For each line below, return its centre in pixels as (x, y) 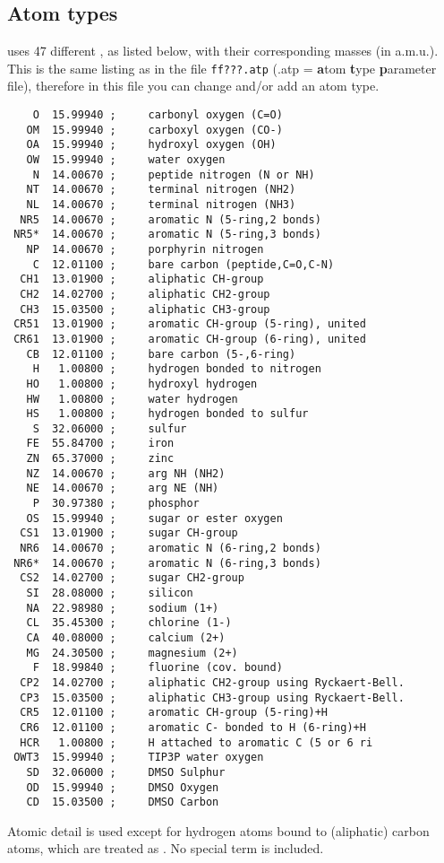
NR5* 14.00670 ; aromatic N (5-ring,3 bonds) (167, 235)
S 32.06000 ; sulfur (110, 428)
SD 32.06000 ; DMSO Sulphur (126, 772)
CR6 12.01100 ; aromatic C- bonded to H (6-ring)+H (193, 727)
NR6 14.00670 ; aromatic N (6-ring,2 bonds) (171, 549)
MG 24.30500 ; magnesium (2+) (132, 653)
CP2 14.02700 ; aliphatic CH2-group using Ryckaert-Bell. (212, 682)
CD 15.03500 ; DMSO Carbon (123, 802)
